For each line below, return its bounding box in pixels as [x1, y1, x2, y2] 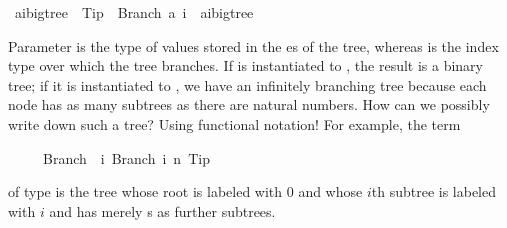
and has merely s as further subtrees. [49, 200, 276, 221]
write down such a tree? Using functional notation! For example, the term [8, 113, 461, 134]
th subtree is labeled [371, 181, 496, 202]
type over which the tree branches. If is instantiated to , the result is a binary [8, 55, 484, 76]
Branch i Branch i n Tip [42, 147, 210, 168]
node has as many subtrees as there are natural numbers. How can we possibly [8, 94, 490, 115]
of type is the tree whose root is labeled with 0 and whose [8, 181, 363, 202]
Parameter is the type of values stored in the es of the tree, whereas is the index [8, 35, 499, 56]
